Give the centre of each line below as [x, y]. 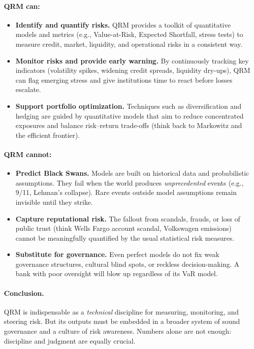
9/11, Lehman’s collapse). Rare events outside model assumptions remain [126, 192]
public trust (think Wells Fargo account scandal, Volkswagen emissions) [124, 228]
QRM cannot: [28, 154]
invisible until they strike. [54, 202]
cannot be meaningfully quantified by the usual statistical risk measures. [125, 238]
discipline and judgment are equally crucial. [70, 340]
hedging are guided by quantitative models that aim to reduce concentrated [129, 115]
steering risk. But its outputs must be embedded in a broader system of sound [122, 321]
